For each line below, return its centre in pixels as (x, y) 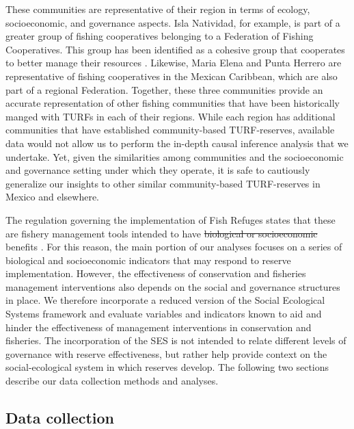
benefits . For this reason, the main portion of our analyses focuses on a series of (174, 247)
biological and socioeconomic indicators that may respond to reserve (148, 260)
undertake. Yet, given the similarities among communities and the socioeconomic (175, 156)
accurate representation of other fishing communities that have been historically (173, 103)
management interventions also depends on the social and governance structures (173, 286)
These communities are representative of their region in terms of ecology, (158, 9)
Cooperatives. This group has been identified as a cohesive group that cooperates (175, 49)
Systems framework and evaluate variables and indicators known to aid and (164, 314)
